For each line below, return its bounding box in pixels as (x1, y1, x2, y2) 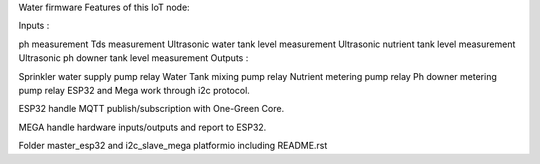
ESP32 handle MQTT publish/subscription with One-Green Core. (18, 103, 285, 115)
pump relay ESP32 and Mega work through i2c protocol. (18, 84, 250, 96)
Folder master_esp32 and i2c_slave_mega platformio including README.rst (18, 140, 328, 152)
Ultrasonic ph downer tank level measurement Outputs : (18, 52, 249, 64)
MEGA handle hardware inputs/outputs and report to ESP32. (18, 121, 267, 133)
